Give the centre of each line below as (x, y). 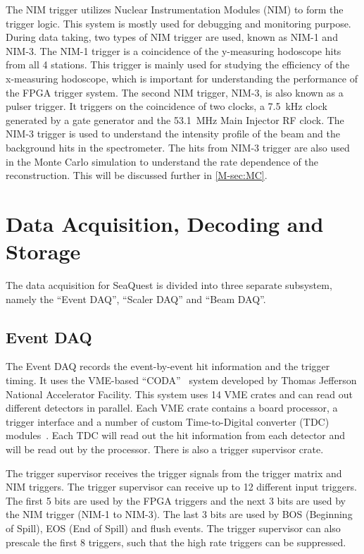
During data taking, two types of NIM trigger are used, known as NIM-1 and (172, 37)
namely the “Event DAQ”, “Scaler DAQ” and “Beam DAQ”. (136, 298)
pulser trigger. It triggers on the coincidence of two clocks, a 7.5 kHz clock (167, 106)
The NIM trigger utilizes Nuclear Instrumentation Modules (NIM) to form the (175, 9)
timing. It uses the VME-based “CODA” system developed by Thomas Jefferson (181, 380)
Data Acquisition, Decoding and (165, 223)
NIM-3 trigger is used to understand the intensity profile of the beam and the (173, 134)
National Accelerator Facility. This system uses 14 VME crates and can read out (179, 394)
